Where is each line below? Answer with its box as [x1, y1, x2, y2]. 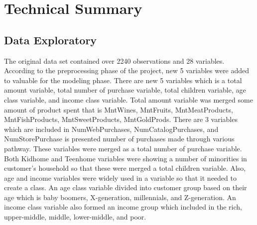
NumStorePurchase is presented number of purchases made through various [4, 133, 235, 144]
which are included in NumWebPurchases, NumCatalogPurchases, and [4, 123, 219, 134]
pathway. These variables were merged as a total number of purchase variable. [4, 143, 242, 153]
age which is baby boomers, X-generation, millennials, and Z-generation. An [4, 192, 236, 202]
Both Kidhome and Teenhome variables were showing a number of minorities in [4, 153, 247, 163]
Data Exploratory [4, 32, 97, 47]
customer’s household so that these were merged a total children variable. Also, [4, 163, 246, 173]
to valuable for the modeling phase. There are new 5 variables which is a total [4, 75, 242, 85]
